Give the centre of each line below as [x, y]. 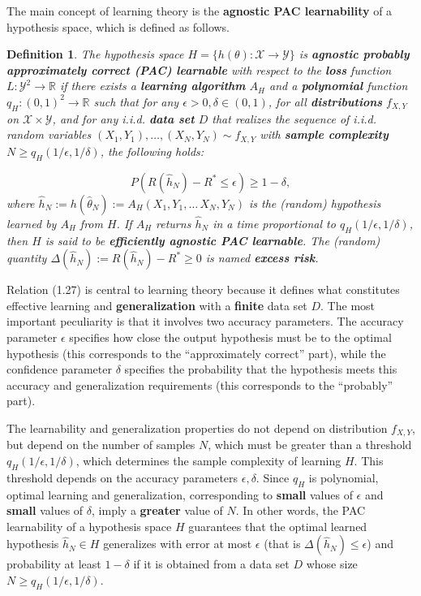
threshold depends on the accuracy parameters [122, 477]
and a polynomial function [339, 86]
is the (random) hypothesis [315, 203]
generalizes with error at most [178, 544]
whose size [332, 564]
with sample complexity [324, 134]
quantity [27, 258]
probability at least [54, 564]
